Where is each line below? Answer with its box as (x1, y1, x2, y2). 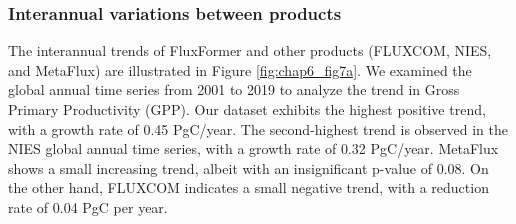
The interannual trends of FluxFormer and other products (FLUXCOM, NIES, (8, 40, 492, 61)
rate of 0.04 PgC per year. (8, 196, 168, 217)
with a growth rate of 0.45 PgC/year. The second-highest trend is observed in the (8, 118, 509, 139)
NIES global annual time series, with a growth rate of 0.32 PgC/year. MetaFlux (8, 138, 499, 159)
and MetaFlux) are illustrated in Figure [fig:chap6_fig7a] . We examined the (8, 59, 472, 80)
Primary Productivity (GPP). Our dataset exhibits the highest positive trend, (8, 99, 486, 119)
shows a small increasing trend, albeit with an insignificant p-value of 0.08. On (8, 157, 489, 178)
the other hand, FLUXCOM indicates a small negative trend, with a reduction (8, 177, 489, 198)
